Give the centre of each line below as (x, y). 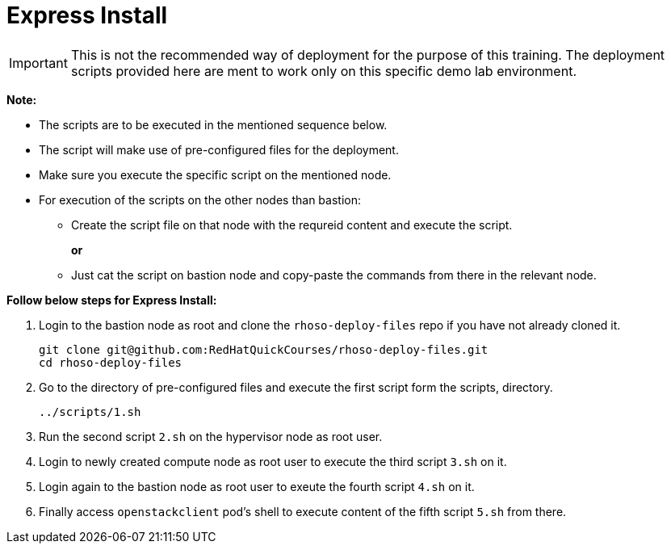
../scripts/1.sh (90, 411)
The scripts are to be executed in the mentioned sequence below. (213, 124)
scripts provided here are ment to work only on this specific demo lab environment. (323, 71)
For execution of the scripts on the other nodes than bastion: (200, 199)
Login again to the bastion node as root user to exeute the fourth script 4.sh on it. (257, 486)
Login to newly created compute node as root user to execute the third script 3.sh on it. (273, 461)
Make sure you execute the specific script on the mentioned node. (215, 174)
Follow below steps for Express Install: (112, 300)
